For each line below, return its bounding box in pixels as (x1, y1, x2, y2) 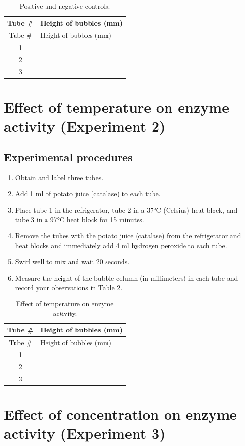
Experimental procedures (4, 149, 133, 165)
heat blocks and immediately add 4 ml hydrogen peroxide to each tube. (15, 240, 227, 250)
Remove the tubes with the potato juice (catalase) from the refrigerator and (15, 231, 241, 241)
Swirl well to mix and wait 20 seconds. (15, 256, 130, 266)
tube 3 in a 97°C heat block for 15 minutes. (15, 214, 144, 224)
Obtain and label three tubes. (15, 172, 104, 182)
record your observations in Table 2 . (15, 282, 122, 292)
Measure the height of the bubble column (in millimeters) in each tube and (15, 272, 238, 282)
